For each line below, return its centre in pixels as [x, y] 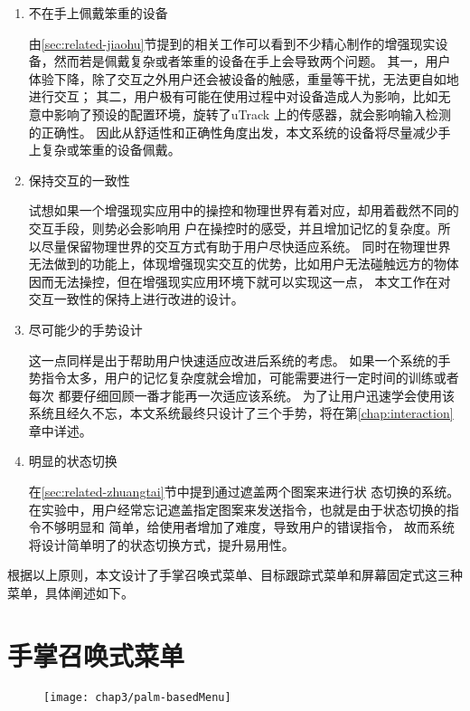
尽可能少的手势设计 [85, 329]
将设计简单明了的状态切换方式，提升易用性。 [161, 544]
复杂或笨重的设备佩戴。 [111, 150]
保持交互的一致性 [79, 180]
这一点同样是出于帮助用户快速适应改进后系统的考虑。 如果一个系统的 [233, 360]
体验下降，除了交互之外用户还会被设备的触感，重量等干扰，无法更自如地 [244, 78]
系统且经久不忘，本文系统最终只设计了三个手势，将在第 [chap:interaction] [241, 413]
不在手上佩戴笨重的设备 [98, 13]
